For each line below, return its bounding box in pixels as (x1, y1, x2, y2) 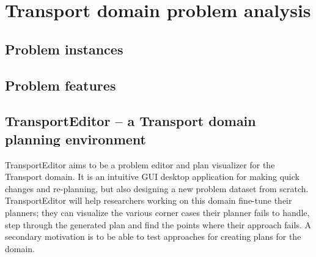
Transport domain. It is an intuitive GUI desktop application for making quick (5, 170, 299, 183)
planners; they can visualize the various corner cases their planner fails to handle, (5, 206, 310, 218)
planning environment (5, 129, 146, 148)
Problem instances (5, 39, 123, 58)
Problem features (5, 75, 116, 94)
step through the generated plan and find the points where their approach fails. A (5, 218, 311, 231)
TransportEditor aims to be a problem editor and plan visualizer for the (5, 158, 275, 171)
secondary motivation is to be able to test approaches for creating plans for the (5, 230, 301, 243)
